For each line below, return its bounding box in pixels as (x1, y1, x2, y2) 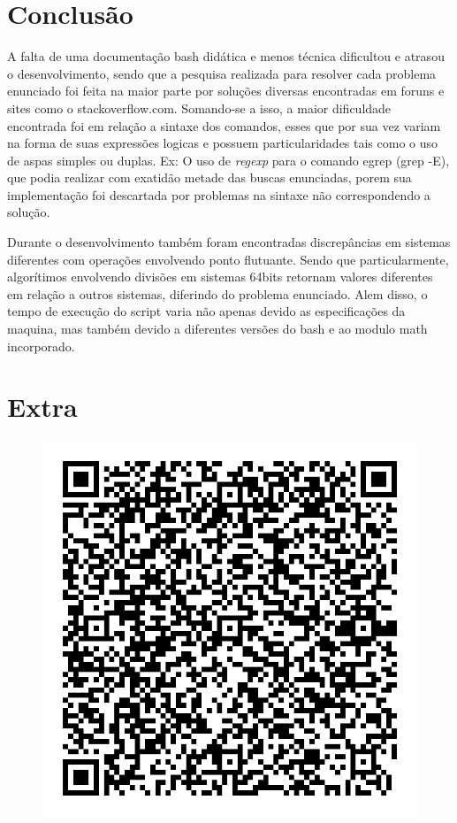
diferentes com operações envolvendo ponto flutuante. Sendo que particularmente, (7, 250, 449, 268)
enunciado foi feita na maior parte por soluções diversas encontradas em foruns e (7, 81, 445, 100)
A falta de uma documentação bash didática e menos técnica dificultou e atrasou (7, 47, 445, 65)
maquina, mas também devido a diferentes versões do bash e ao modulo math (7, 319, 428, 338)
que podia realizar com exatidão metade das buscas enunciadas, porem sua (7, 168, 412, 187)
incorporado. (7, 336, 75, 355)
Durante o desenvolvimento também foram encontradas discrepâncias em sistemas (7, 233, 451, 251)
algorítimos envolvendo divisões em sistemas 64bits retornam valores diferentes (7, 267, 433, 286)
